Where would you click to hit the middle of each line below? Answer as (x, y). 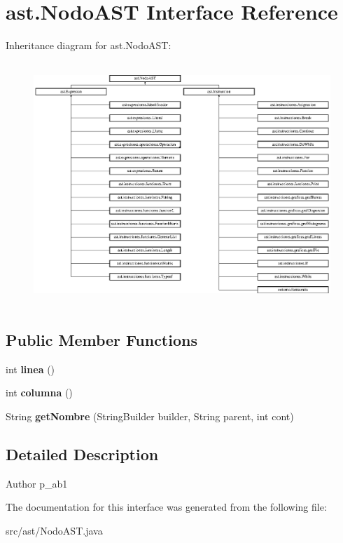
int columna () (39, 393)
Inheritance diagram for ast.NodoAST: (89, 45)
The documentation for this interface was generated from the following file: (166, 507)
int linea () (30, 369)
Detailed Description (82, 454)
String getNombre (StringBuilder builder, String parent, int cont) (150, 416)
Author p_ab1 (37, 483)
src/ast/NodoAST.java (54, 530)
